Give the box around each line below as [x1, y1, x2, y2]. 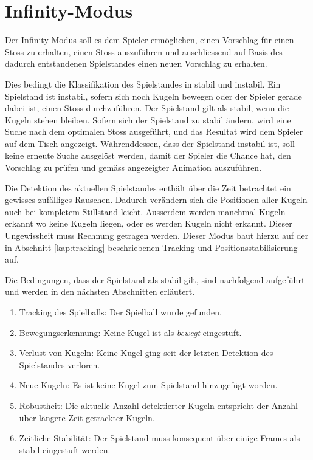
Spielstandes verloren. [19, 358, 100, 371]
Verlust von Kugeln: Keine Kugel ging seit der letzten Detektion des [19, 346, 273, 359]
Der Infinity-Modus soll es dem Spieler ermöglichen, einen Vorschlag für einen [5, 33, 294, 46]
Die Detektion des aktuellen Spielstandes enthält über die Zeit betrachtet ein [5, 181, 291, 194]
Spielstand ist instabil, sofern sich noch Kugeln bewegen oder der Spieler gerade [5, 89, 302, 102]
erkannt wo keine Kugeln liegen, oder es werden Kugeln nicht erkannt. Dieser [5, 217, 292, 230]
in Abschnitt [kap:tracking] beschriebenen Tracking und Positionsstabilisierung [5, 241, 298, 253]
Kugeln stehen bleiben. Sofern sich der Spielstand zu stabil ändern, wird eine [5, 113, 291, 126]
